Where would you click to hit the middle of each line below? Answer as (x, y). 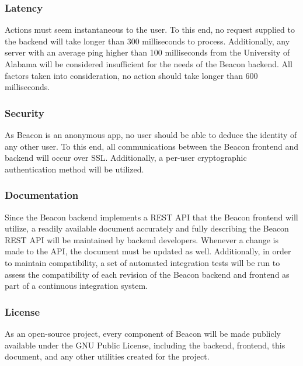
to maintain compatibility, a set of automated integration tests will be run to (142, 262)
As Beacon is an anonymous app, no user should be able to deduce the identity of (151, 134)
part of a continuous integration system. (76, 286)
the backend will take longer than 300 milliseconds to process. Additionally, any (147, 41)
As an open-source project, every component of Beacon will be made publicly (143, 333)
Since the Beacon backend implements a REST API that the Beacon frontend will (151, 217)
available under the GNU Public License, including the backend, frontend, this (145, 345)
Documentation (42, 195)
